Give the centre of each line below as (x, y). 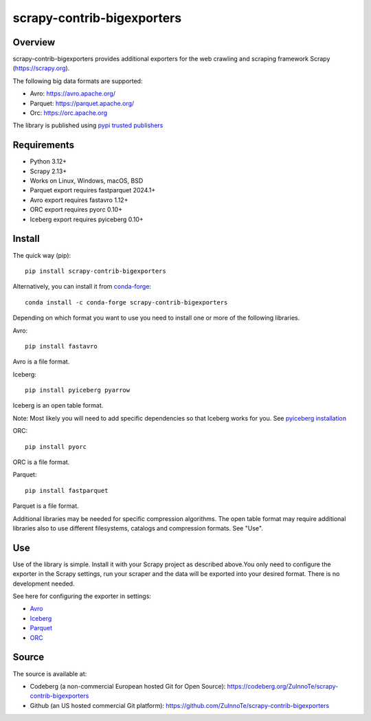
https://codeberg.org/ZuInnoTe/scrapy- (283, 686)
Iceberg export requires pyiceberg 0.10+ (87, 219)
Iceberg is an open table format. (58, 406)
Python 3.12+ (48, 162)
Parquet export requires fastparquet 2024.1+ (93, 190)
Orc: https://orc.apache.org (69, 113)
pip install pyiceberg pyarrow (78, 390)
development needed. (44, 584)
